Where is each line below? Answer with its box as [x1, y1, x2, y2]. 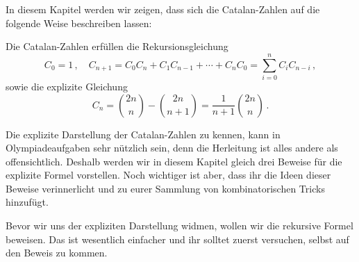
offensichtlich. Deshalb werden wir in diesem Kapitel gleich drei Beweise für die [6, 154, 342, 168]
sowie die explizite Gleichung [6, 79, 128, 93]
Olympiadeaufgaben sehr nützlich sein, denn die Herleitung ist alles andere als [6, 140, 338, 155]
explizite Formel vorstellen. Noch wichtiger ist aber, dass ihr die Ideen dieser [6, 167, 331, 182]
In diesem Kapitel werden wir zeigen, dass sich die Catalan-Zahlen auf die [6, 2, 320, 16]
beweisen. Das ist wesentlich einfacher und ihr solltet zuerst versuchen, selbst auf [6, 231, 349, 246]
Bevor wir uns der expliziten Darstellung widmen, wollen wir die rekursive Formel [6, 218, 353, 233]
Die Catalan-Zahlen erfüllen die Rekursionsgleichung [6, 39, 228, 54]
